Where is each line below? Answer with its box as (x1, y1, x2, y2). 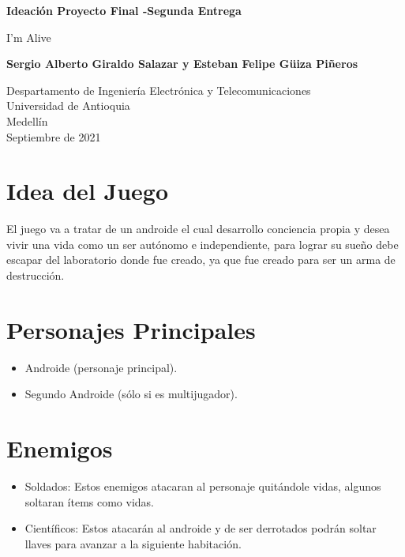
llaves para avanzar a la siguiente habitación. (24, 535, 242, 551)
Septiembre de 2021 (6, 128, 101, 145)
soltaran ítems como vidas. (24, 493, 154, 510)
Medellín (6, 112, 48, 129)
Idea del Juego (6, 175, 169, 207)
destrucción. (6, 267, 65, 284)
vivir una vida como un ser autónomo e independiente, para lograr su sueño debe (6, 235, 399, 252)
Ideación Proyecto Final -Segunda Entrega (6, 2, 242, 18)
